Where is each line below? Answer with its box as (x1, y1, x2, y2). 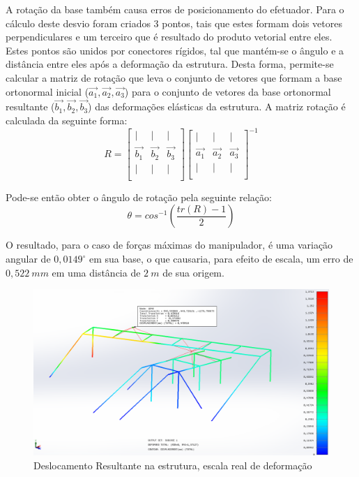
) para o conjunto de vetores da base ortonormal (124, 84, 331, 98)
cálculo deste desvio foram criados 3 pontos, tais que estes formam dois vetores (6, 15, 342, 30)
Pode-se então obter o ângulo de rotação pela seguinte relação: (6, 189, 272, 204)
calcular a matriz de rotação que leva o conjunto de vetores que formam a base (6, 70, 342, 85)
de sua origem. (162, 265, 224, 279)
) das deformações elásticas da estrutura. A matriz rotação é (88, 99, 346, 114)
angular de (6, 251, 51, 266)
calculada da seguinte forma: (6, 112, 128, 127)
